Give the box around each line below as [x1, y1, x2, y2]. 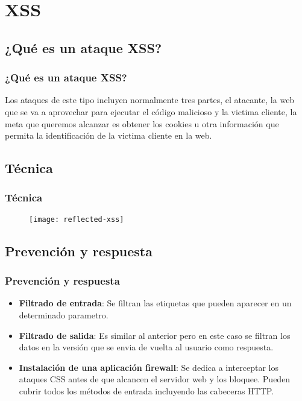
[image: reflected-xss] [29, 215, 124, 224]
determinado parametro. [19, 309, 109, 321]
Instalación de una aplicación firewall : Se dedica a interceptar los [19, 361, 278, 373]
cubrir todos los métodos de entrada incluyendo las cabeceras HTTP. [19, 384, 274, 397]
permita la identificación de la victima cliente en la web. [5, 129, 212, 142]
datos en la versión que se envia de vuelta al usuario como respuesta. [19, 341, 274, 353]
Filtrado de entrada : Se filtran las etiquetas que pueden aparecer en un [19, 297, 292, 309]
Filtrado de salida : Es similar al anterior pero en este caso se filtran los [19, 329, 291, 341]
